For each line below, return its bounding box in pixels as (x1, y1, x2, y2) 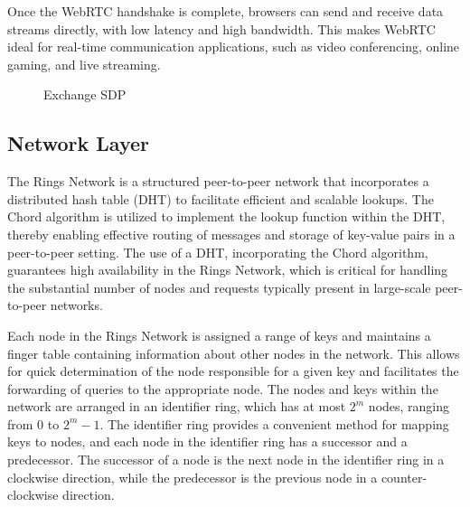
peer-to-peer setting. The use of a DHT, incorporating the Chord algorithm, (7, 242, 428, 261)
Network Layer (7, 129, 149, 157)
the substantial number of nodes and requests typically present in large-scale (7, 277, 431, 296)
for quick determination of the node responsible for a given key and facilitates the (7, 361, 459, 380)
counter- (381, 467, 428, 486)
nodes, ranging (368, 397, 450, 416)
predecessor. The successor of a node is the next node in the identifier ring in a (7, 450, 445, 469)
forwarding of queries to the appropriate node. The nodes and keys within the (7, 379, 438, 398)
